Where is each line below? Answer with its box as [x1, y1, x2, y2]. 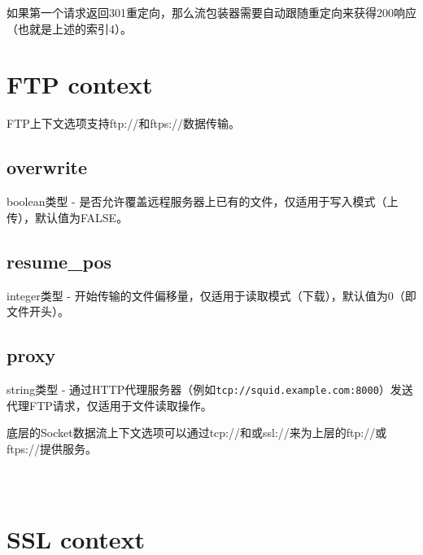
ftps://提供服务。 [7, 439, 97, 457]
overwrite [7, 155, 88, 180]
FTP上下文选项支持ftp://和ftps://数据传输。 [7, 115, 241, 132]
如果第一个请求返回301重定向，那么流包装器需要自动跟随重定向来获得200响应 [7, 4, 416, 20]
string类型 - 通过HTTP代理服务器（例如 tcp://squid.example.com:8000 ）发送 [7, 380, 413, 397]
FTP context [7, 68, 153, 101]
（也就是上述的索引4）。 [7, 20, 132, 37]
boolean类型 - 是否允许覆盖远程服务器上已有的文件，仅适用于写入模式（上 [7, 193, 399, 210]
